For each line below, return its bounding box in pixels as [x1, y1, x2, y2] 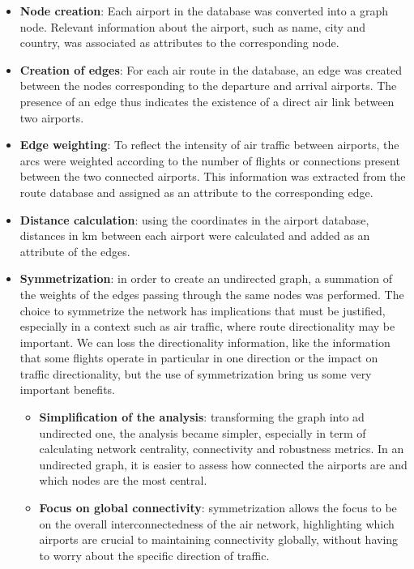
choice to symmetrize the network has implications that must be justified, [19, 302, 386, 319]
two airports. [19, 109, 84, 126]
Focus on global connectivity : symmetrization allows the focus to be [39, 499, 397, 516]
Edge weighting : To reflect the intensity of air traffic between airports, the [19, 136, 399, 153]
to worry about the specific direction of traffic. [39, 546, 270, 563]
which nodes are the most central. [39, 472, 207, 489]
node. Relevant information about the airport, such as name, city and [19, 18, 366, 35]
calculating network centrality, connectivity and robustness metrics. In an [39, 440, 404, 457]
